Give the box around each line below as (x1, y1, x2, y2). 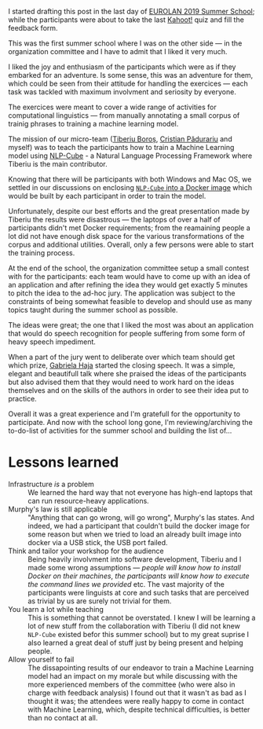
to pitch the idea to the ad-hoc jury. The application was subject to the (8, 288, 236, 298)
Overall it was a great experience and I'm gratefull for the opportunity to (8, 409, 241, 419)
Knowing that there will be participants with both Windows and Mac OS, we (8, 174, 252, 184)
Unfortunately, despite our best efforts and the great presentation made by (8, 207, 250, 215)
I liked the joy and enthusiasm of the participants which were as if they (8, 62, 236, 71)
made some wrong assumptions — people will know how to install (27, 562, 241, 572)
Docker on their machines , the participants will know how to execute (27, 571, 250, 581)
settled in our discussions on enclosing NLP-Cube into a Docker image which (8, 183, 253, 192)
